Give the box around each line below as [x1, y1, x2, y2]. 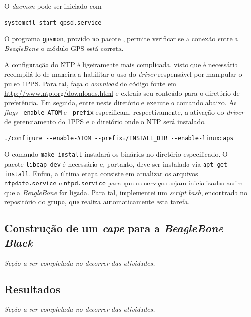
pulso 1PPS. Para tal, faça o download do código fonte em [4, 78, 176, 88]
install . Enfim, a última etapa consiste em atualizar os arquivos [4, 168, 198, 178]
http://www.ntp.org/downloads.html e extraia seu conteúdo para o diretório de [4, 88, 240, 98]
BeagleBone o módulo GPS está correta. [4, 43, 124, 53]
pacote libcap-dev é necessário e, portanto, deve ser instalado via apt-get [4, 158, 228, 168]
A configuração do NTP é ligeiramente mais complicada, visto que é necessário [4, 59, 238, 69]
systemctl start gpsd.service [4, 19, 102, 26]
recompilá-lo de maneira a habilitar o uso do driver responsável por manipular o [4, 69, 242, 79]
